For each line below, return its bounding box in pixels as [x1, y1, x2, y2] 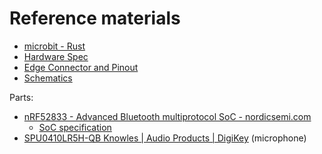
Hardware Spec [23, 50, 89, 62]
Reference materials [9, 7, 181, 30]
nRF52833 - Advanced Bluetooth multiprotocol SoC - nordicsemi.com [23, 110, 312, 122]
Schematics [23, 72, 73, 84]
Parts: [9, 91, 34, 103]
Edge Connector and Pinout [23, 61, 139, 73]
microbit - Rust [23, 40, 86, 52]
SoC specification [38, 121, 112, 133]
